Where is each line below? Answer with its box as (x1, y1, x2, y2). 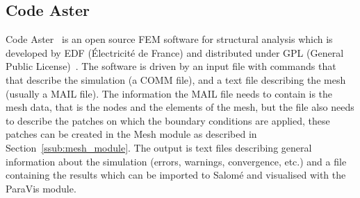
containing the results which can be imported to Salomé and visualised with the (6, 168, 346, 182)
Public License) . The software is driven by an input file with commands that (6, 59, 336, 73)
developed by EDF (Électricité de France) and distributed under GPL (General (6, 45, 344, 60)
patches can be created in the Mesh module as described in (6, 127, 257, 141)
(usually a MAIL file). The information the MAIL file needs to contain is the (6, 86, 333, 100)
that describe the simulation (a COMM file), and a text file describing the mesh (6, 72, 346, 87)
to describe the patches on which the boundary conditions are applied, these (6, 113, 330, 127)
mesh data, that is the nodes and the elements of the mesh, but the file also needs (6, 100, 354, 114)
